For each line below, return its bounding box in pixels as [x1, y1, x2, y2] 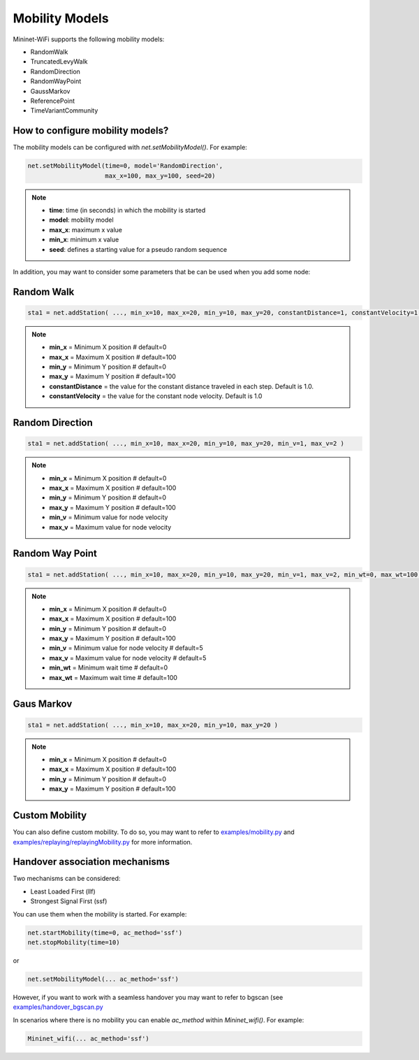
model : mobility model [49, 215, 115, 224]
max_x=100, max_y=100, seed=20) [105, 171, 216, 180]
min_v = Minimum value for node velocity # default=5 [49, 644, 203, 652]
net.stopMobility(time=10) [27, 938, 120, 946]
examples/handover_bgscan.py [13, 1003, 104, 1011]
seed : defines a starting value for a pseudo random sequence [49, 245, 227, 253]
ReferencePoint [30, 97, 75, 105]
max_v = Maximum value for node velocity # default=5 [49, 653, 207, 662]
